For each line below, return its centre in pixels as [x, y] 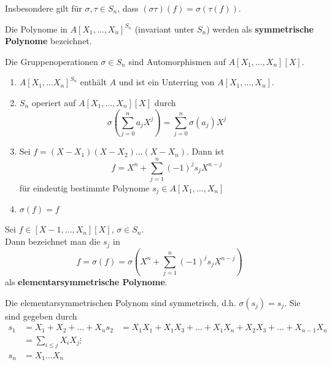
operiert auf [54, 102]
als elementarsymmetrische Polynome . [86, 282]
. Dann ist [206, 151]
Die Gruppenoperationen [52, 61]
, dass [128, 8]
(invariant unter [164, 29]
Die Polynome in [36, 29]
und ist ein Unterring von [167, 82]
